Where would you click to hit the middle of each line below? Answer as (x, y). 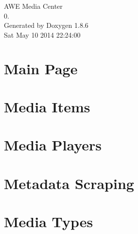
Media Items (47, 106)
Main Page (41, 68)
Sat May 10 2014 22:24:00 (42, 34)
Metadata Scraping (69, 183)
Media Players (53, 145)
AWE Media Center (33, 6)
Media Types (49, 222)
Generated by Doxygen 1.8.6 (46, 25)
